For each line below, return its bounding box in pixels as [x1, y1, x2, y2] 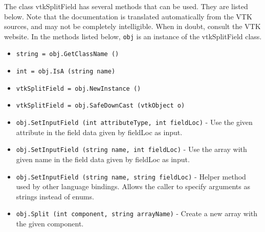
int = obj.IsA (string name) [16, 68, 116, 75]
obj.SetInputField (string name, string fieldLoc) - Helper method [16, 171, 246, 182]
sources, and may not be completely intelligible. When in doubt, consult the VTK [4, 21, 261, 32]
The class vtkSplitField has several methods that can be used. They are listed [4, 1, 248, 11]
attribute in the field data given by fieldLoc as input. [16, 126, 183, 137]
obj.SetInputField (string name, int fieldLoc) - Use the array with [16, 144, 247, 154]
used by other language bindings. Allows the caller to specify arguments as [16, 181, 250, 192]
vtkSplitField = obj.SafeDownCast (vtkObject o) [16, 102, 185, 110]
